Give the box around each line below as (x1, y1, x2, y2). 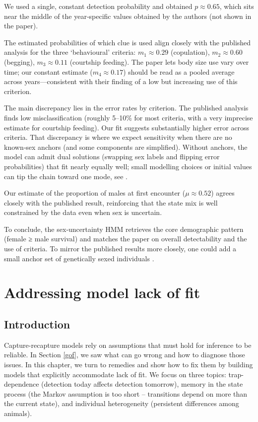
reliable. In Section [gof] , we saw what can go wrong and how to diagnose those (4, 349, 245, 360)
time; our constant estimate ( (4, 66, 93, 77)
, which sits (219, 1, 254, 11)
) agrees (211, 188, 235, 198)
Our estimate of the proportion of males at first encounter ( (4, 188, 186, 198)
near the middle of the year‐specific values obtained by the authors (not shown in (4, 10, 252, 21)
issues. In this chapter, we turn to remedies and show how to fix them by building (4, 359, 253, 370)
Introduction (4, 316, 70, 332)
